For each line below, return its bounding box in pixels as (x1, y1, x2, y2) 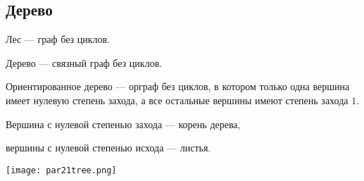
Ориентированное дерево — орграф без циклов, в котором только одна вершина (6, 79, 350, 94)
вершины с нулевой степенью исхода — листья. (6, 140, 211, 155)
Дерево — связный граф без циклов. (6, 55, 163, 70)
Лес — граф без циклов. (6, 32, 110, 46)
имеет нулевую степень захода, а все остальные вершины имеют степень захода (6, 92, 349, 107)
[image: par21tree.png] (6, 165, 117, 175)
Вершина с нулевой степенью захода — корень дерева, (6, 116, 241, 131)
